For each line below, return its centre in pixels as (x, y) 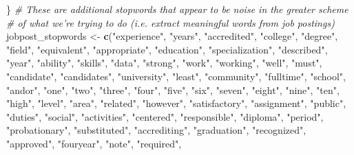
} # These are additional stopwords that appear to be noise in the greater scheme (177, 9)
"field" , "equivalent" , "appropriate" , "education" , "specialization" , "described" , (167, 49)
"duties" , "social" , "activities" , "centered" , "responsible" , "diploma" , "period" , (165, 116)
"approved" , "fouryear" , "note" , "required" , (94, 143)
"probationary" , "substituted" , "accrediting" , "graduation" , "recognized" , (156, 130)
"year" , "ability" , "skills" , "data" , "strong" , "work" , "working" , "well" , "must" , (164, 63)
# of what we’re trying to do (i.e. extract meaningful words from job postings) (170, 22)
